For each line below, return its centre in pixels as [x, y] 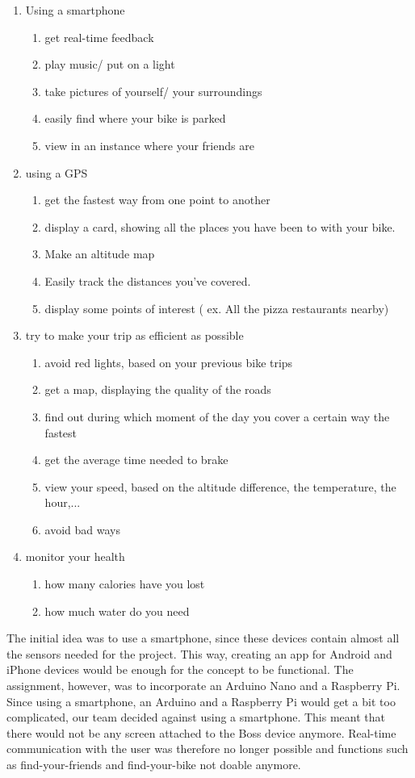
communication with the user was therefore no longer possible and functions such [207, 749]
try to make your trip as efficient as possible [134, 335]
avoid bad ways [83, 529]
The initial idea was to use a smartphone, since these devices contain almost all [203, 638]
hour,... [63, 502]
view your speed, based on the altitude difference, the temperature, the [220, 486]
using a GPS [57, 172]
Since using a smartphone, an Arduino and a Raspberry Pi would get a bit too [201, 701]
